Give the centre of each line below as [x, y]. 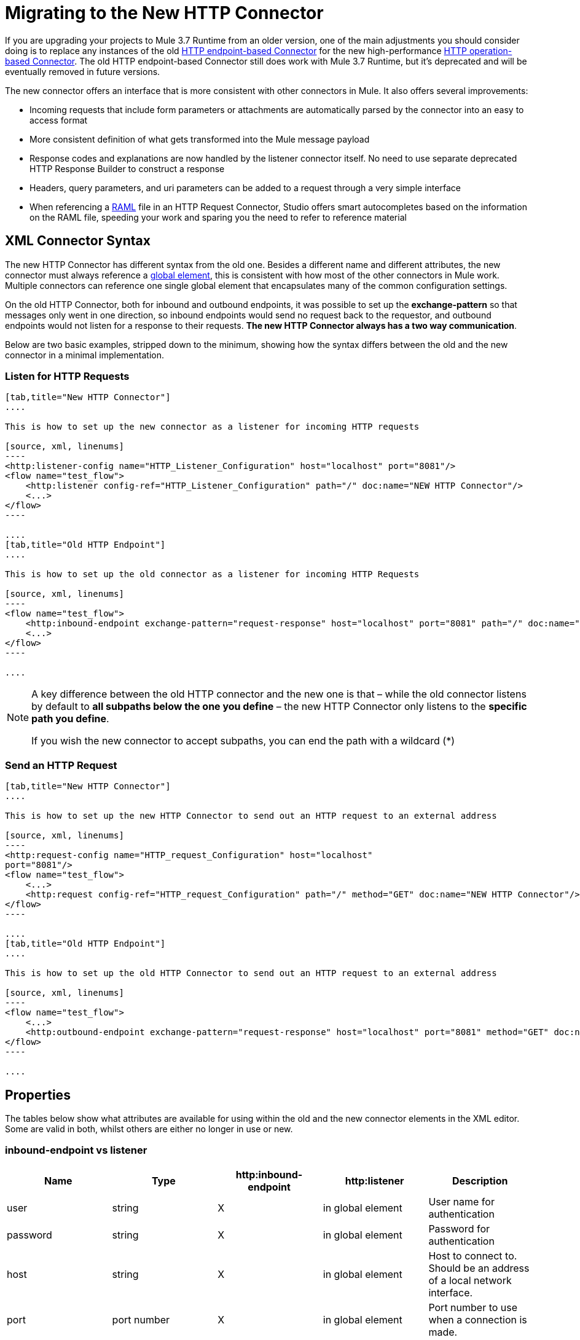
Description [480, 1180]
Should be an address [479, 1268]
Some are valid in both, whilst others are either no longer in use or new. [149, 1129]
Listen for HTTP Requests [67, 376]
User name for [461, 1201]
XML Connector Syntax [78, 241]
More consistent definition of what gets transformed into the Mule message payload [200, 139]
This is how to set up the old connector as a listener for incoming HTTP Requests [212, 574]
